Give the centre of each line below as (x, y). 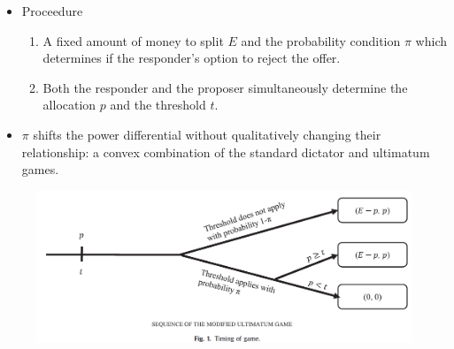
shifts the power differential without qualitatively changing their (207, 134)
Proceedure (52, 11)
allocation (69, 105)
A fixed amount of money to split (133, 40)
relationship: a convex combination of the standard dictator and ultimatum (226, 152)
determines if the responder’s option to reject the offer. (192, 58)
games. (40, 169)
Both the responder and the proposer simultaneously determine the (225, 87)
